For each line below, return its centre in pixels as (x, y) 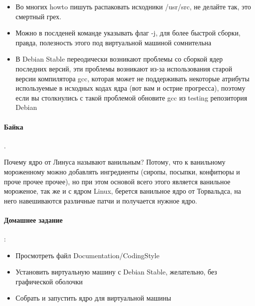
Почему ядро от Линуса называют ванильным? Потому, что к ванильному (115, 162)
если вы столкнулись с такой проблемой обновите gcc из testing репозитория (131, 97)
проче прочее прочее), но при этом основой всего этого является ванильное (117, 181)
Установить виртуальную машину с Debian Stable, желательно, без (116, 272)
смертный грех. (38, 16)
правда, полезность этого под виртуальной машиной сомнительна (113, 42)
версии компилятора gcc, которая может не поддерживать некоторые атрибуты (132, 78)
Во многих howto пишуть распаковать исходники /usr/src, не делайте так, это (133, 6)
